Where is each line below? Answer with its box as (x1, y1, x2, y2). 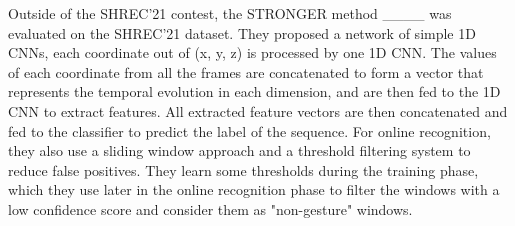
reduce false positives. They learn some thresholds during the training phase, (8, 159, 479, 180)
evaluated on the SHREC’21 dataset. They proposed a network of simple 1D (8, 22, 476, 43)
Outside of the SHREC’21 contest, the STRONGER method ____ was (8, 3, 452, 23)
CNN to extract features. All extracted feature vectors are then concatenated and (8, 100, 508, 121)
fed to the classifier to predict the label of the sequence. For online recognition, (8, 120, 491, 141)
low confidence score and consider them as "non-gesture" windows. (8, 198, 413, 219)
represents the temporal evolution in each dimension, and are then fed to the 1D (8, 81, 501, 102)
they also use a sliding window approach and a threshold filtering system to (8, 140, 471, 161)
